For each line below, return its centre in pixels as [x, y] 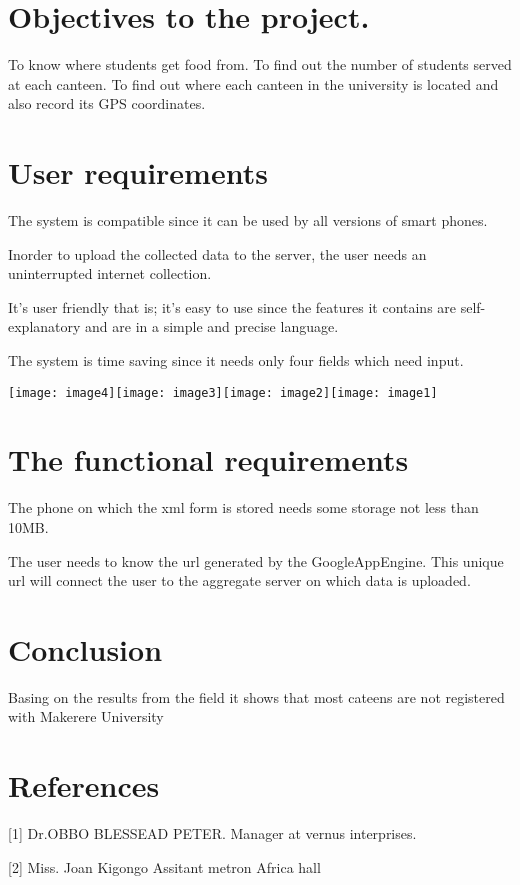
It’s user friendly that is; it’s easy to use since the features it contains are [232, 306]
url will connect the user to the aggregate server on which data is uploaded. [239, 580]
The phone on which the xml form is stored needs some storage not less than [243, 507]
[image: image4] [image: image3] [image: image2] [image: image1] [223, 392]
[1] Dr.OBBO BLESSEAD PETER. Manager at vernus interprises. [212, 833]
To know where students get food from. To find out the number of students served [260, 64]
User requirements [138, 172]
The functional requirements [208, 459]
